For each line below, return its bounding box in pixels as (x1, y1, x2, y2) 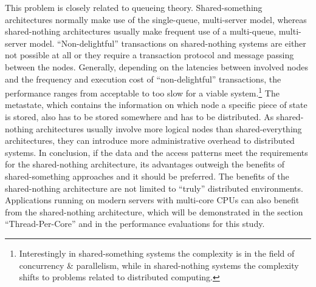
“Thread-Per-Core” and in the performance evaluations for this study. (5, 217, 265, 230)
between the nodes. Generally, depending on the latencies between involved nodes (5, 60, 308, 73)
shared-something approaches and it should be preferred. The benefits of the (5, 169, 289, 182)
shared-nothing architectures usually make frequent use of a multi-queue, (5, 25, 276, 38)
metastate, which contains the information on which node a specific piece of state (5, 98, 307, 111)
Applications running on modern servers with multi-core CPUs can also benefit (5, 194, 300, 206)
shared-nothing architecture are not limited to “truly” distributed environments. (5, 181, 303, 194)
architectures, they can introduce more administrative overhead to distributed (5, 134, 295, 147)
